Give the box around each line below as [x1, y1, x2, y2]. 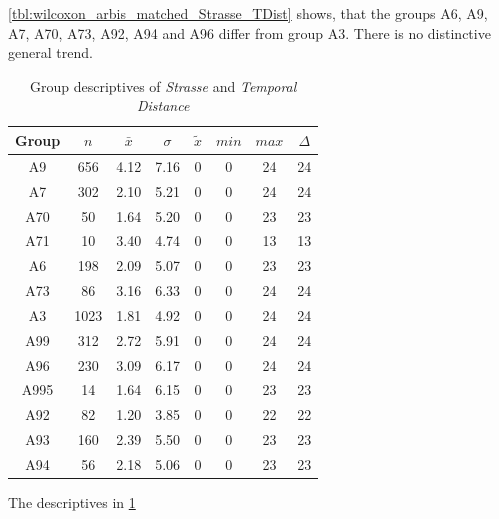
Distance [136, 95, 190, 116]
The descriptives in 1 [8, 492, 136, 513]
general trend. [8, 42, 93, 63]
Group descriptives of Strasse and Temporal [29, 75, 297, 96]
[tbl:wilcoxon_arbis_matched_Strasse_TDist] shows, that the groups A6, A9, [8, 3, 488, 23]
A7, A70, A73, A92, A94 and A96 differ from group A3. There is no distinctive [8, 22, 491, 43]
